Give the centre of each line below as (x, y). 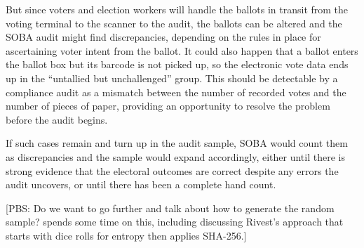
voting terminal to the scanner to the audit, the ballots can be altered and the (174, 23)
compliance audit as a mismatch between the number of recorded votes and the (176, 92)
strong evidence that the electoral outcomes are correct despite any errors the (172, 170)
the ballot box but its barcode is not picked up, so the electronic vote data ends (177, 64)
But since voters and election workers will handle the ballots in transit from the (177, 9)
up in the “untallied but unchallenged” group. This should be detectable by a (172, 78)
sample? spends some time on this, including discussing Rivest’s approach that (175, 222)
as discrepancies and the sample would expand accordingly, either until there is (175, 156)
